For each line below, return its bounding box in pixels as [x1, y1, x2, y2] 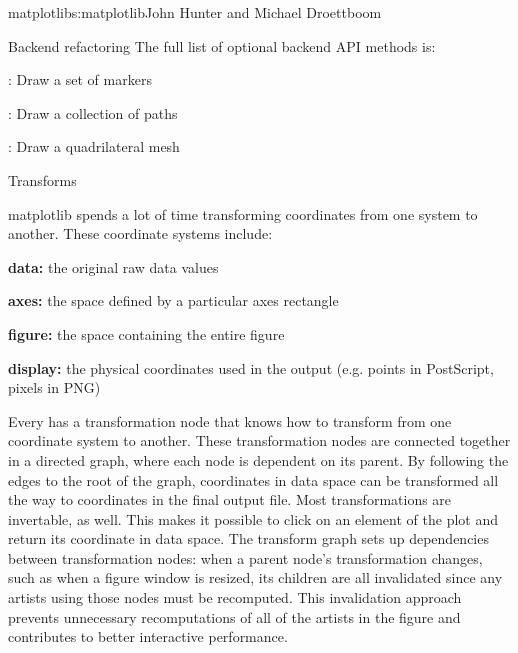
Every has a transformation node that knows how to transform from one [8, 410, 452, 431]
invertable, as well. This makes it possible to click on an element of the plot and [8, 508, 498, 529]
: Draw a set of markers [8, 69, 152, 90]
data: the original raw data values [8, 256, 219, 277]
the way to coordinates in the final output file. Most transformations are [8, 489, 452, 510]
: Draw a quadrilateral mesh [8, 136, 180, 157]
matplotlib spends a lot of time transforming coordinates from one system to [8, 203, 478, 224]
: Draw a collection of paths [8, 102, 178, 123]
